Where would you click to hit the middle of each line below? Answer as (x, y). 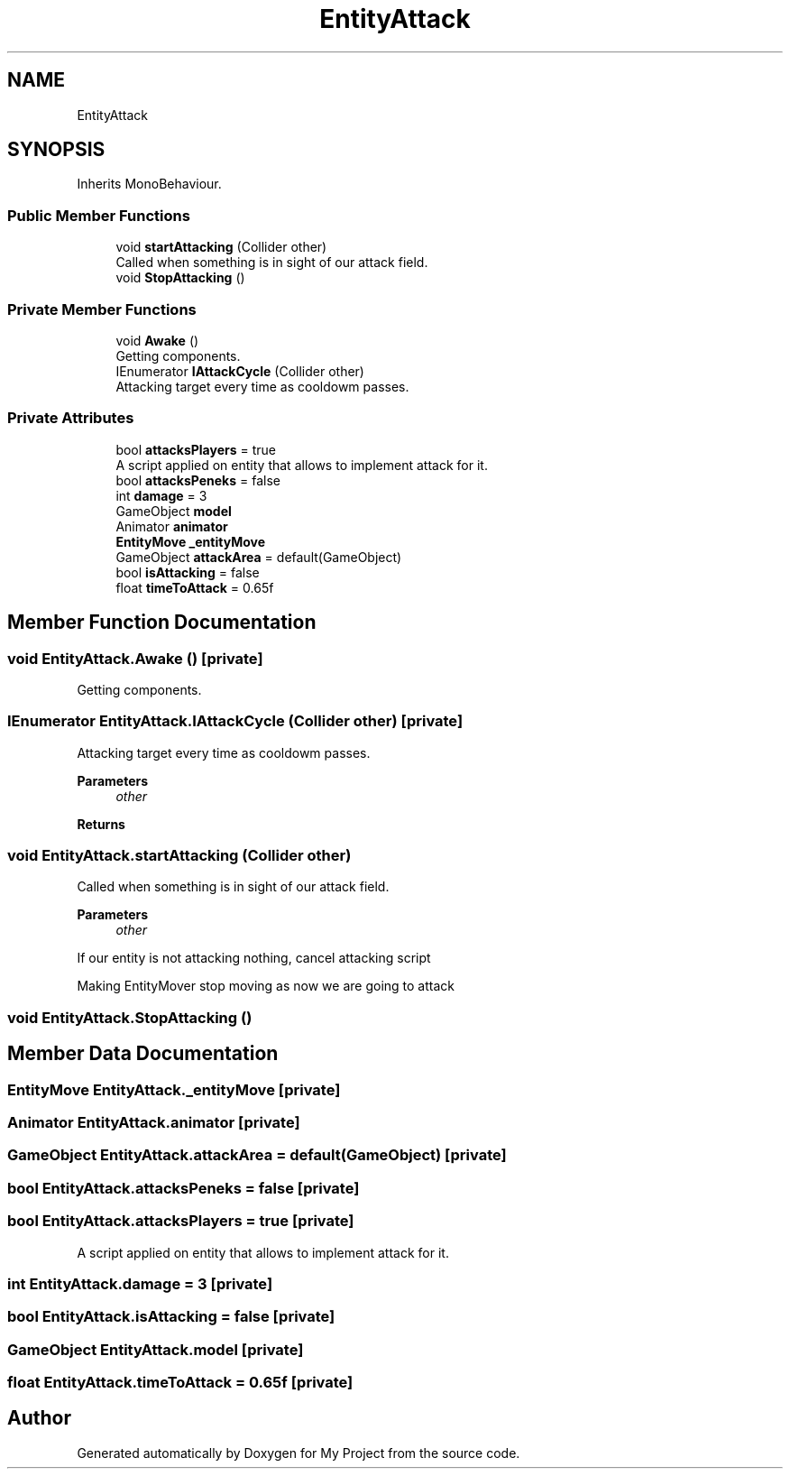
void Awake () (157, 340)
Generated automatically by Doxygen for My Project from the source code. (299, 1453)
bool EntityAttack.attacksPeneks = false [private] (184, 1188)
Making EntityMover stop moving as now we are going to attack (266, 986)
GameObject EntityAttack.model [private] (156, 1349)
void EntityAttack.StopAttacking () (130, 1017)
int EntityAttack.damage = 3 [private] (140, 1283)
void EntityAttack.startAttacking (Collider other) (179, 856)
